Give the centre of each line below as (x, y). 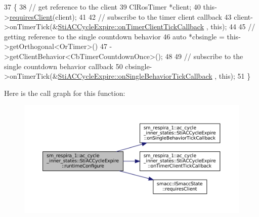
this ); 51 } (235, 76)
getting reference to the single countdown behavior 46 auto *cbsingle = (114, 36)
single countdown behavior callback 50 (63, 66)
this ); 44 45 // (233, 26)
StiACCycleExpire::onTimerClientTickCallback (131, 26)
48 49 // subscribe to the (204, 56)
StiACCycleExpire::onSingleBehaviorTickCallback (135, 76)
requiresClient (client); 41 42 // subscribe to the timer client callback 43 (120, 16)
